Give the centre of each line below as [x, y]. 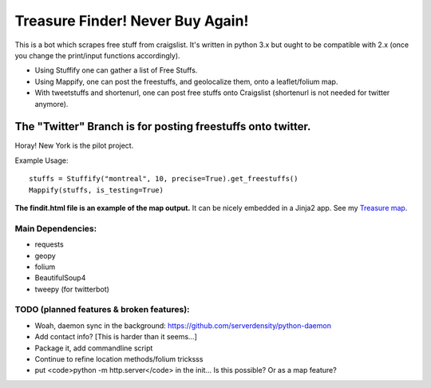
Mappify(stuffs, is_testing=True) [96, 190]
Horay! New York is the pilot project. [74, 146]
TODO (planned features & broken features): [103, 310]
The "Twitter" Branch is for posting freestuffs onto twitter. [163, 127]
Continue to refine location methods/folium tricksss [119, 358]
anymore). [51, 104]
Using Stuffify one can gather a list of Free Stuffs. [116, 70]
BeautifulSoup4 [60, 278]
